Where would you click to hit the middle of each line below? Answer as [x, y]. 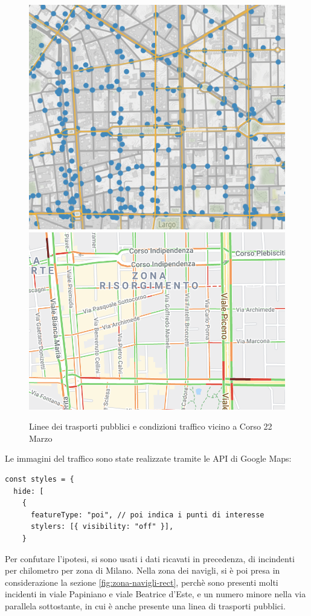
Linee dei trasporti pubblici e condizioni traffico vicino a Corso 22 [151, 426]
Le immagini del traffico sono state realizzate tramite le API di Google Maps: [148, 458]
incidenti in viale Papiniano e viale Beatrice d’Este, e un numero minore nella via [155, 594]
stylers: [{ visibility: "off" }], [102, 527]
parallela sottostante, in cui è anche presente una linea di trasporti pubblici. [145, 606]
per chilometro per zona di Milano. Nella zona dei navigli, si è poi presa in [143, 570]
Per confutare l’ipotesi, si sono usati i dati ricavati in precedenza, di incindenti [150, 558]
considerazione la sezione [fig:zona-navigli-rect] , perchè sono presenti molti [142, 582]
